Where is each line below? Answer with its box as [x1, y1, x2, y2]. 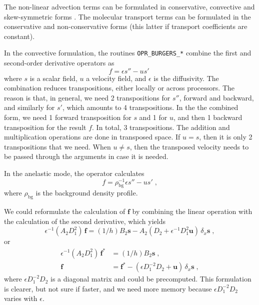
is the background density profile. [35, 187, 138, 198]
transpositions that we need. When [4, 141, 111, 151]
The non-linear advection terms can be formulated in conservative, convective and [4, 1, 255, 11]
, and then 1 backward [173, 112, 242, 122]
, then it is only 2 [199, 131, 252, 142]
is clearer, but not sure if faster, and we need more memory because [4, 283, 212, 293]
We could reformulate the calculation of [4, 206, 125, 216]
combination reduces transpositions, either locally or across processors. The [4, 82, 235, 93]
